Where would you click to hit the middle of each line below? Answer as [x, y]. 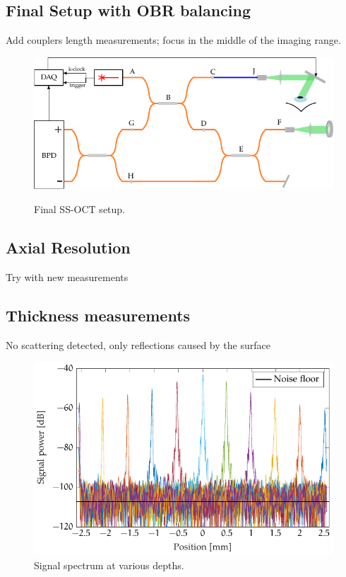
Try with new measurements [67, 276]
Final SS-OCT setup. [80, 208]
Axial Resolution [68, 247]
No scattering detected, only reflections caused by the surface [138, 344]
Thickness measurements [98, 315]
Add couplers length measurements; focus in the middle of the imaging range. [173, 40]
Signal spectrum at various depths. [109, 565]
